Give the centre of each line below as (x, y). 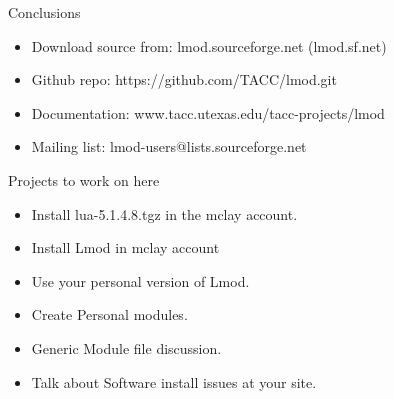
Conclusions (44, 12)
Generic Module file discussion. (126, 347)
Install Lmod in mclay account (125, 247)
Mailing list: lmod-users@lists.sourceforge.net (169, 146)
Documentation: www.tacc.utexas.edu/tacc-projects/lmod (208, 112)
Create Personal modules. (109, 314)
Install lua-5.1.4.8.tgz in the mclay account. (164, 213)
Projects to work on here (84, 179)
